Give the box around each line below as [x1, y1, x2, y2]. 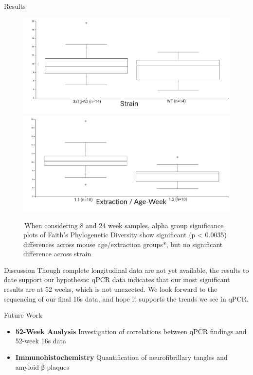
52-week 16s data [15, 336, 67, 346]
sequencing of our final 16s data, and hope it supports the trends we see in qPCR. [4, 293, 249, 304]
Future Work [4, 310, 42, 320]
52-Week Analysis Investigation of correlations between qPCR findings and [15, 326, 247, 336]
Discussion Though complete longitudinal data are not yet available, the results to [4, 265, 249, 275]
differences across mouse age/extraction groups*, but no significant [23, 239, 223, 249]
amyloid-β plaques [15, 361, 70, 372]
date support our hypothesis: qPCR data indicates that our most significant [4, 274, 230, 285]
